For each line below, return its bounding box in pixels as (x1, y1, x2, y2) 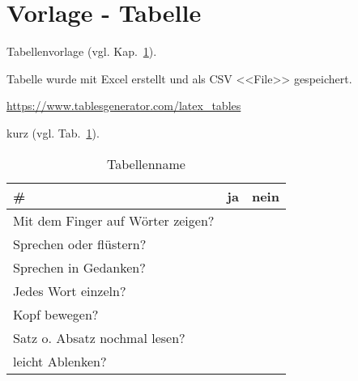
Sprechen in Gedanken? (13, 257, 146, 277)
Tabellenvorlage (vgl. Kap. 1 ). (6, 43, 157, 60)
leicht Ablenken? (13, 351, 107, 370)
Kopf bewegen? (13, 304, 99, 324)
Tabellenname (107, 154, 185, 173)
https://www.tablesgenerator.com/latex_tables (6, 97, 241, 114)
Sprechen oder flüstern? (13, 234, 147, 253)
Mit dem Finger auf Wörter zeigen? (13, 210, 215, 230)
